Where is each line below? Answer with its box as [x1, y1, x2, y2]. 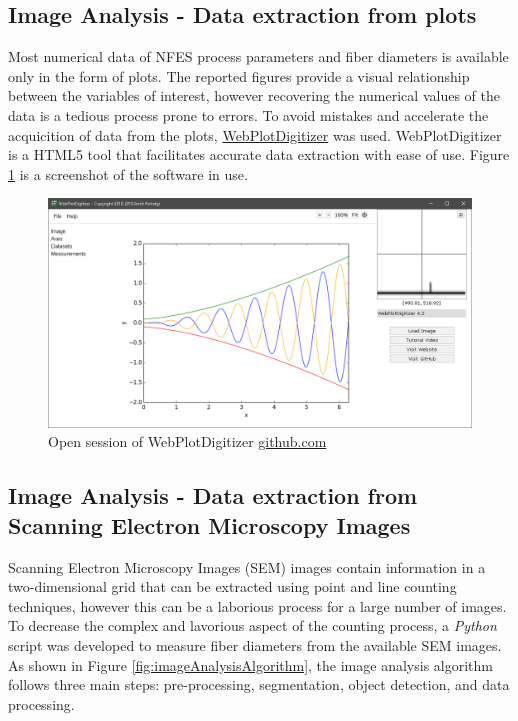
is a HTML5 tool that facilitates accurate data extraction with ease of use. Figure [8, 144, 510, 165]
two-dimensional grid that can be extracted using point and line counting [8, 576, 457, 597]
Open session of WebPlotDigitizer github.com [48, 431, 327, 452]
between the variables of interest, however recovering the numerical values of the [8, 85, 500, 106]
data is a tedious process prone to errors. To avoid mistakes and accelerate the [8, 104, 489, 125]
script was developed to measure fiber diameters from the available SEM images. [8, 634, 502, 655]
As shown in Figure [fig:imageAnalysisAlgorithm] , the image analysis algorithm [8, 654, 493, 675]
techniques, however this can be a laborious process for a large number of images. [8, 595, 507, 616]
